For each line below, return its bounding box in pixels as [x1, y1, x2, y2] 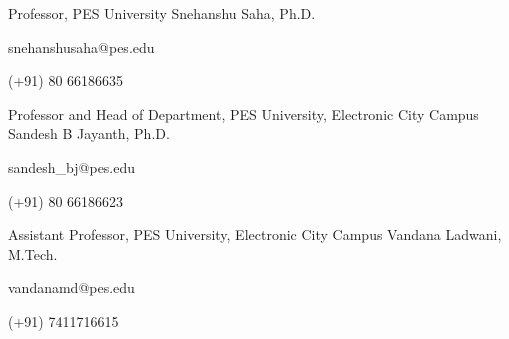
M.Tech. [8, 243, 58, 264]
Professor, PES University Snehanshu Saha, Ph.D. [8, 3, 316, 23]
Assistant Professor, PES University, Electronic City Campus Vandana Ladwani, [8, 224, 502, 245]
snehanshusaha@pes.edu [8, 36, 155, 57]
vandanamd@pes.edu [8, 277, 135, 298]
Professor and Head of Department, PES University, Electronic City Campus [8, 103, 479, 124]
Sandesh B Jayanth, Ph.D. [8, 123, 170, 144]
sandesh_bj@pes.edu [8, 156, 136, 177]
